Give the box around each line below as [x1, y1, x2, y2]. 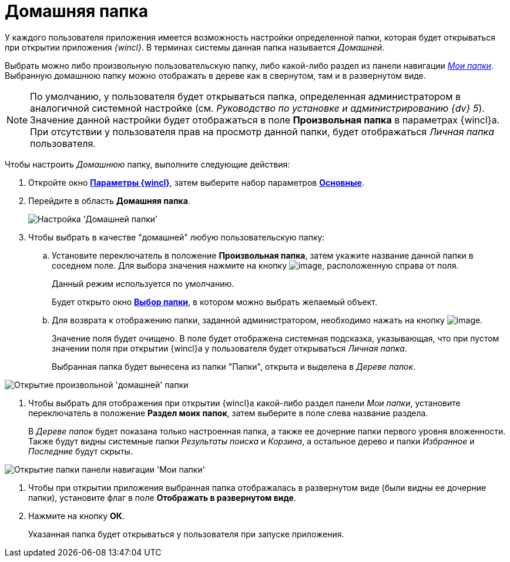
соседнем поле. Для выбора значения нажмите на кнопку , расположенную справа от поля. [52, 260, 459, 270]
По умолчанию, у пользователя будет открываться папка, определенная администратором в [30, 90, 461, 102]
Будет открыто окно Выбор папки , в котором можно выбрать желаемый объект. [52, 296, 378, 307]
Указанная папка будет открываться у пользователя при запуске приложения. [28, 528, 344, 539]
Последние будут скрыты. [28, 446, 133, 456]
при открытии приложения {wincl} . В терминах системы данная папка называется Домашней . [5, 42, 385, 52]
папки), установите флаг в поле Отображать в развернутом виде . [28, 492, 296, 503]
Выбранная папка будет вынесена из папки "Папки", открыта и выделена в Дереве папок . [52, 361, 416, 372]
